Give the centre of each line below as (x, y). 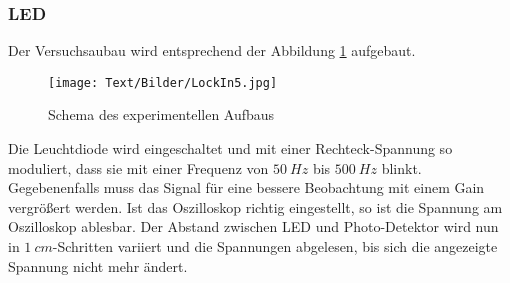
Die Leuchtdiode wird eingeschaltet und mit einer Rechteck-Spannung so (230, 148)
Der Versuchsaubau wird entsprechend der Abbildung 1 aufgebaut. (212, 50)
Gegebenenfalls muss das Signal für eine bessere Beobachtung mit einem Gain (246, 187)
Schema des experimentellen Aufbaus (161, 114)
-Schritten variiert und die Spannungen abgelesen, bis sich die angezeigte (275, 246)
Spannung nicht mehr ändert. (98, 265)
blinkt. (401, 167)
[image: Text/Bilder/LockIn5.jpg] (163, 82)
